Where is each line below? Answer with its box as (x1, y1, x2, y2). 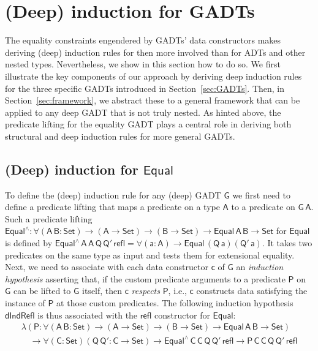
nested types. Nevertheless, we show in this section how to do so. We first (5, 58, 281, 70)
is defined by (5, 236, 53, 249)
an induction (236, 260, 284, 273)
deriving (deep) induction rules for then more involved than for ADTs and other (5, 45, 306, 58)
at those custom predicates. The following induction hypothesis (56, 296, 293, 309)
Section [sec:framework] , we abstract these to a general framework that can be (5, 94, 300, 107)
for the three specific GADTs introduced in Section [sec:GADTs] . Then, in (5, 81, 285, 94)
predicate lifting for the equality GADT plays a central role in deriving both (5, 118, 292, 130)
